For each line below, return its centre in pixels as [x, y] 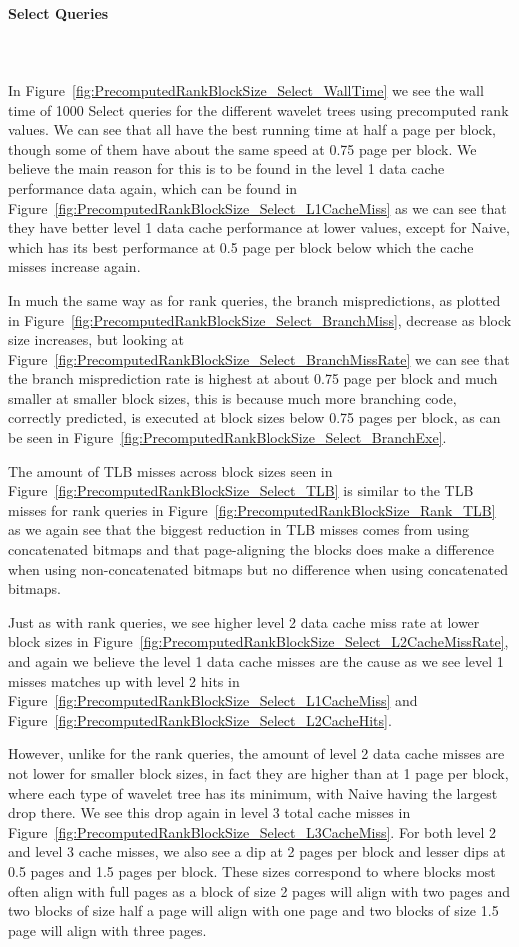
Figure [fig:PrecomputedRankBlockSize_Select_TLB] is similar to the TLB [241, 490]
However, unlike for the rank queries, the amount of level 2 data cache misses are [256, 753]
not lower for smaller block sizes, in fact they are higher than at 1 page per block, [258, 772]
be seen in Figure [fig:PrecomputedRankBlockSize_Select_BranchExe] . [227, 437]
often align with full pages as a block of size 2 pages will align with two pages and [259, 890]
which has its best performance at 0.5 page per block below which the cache [241, 246]
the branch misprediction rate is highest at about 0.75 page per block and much [253, 378]
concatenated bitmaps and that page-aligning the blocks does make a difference [251, 549]
